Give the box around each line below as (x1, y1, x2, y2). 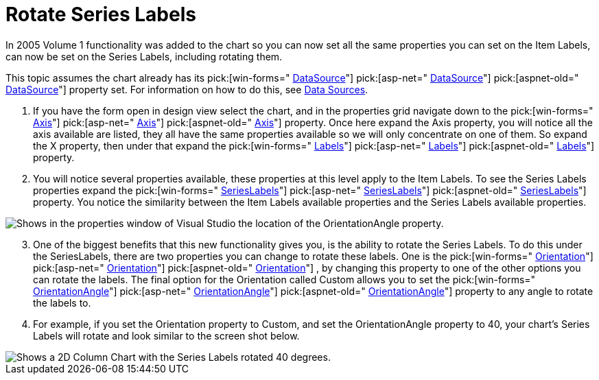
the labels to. (33, 296, 91, 309)
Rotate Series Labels (5, 3, 196, 26)
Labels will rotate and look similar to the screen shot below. (33, 329, 300, 342)
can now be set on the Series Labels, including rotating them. (5, 50, 283, 62)
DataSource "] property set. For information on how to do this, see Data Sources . (5, 83, 368, 95)
